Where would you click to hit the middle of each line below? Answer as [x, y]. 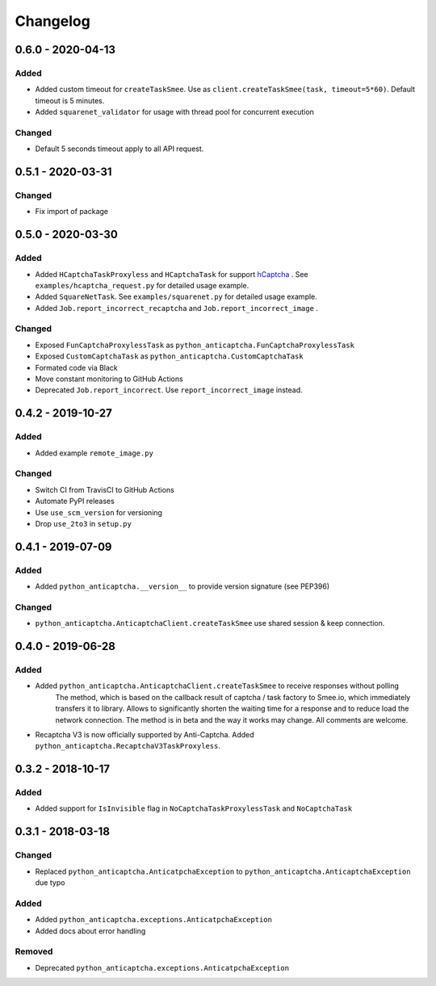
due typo [50, 883]
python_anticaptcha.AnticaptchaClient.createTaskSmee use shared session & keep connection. [210, 623]
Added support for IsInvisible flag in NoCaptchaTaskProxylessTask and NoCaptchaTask [194, 808]
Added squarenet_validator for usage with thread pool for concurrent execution [175, 112]
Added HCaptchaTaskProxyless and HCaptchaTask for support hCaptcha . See [172, 274]
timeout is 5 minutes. [70, 100]
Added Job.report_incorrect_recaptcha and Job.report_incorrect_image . [177, 308]
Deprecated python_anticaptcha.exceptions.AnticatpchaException [162, 967]
